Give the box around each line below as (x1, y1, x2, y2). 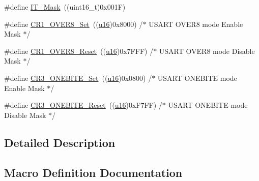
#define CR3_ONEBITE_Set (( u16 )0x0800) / (4, 72, 152, 83)
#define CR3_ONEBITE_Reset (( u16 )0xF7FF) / (4, 100, 162, 110)
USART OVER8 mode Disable (159, 45, 255, 56)
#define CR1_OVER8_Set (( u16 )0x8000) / (4, 18, 143, 29)
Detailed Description (4, 134, 116, 150)
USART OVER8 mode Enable (149, 18, 243, 29)
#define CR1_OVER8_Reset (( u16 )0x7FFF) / (4, 45, 154, 56)
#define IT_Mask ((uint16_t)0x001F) (4, 2, 126, 12)
